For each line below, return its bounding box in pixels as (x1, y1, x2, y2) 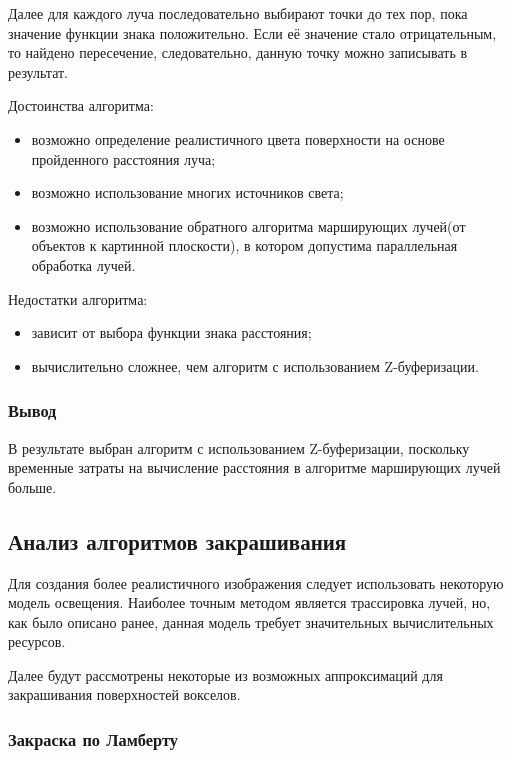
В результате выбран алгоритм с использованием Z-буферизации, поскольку (8, 437, 470, 458)
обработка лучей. (31, 254, 136, 275)
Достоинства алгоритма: (8, 95, 154, 116)
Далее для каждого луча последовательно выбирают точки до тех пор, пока (8, 3, 468, 23)
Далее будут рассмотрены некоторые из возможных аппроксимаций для (8, 664, 443, 685)
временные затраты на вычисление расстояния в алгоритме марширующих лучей (8, 457, 501, 478)
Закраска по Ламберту (8, 727, 178, 751)
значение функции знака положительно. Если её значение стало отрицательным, (8, 22, 497, 43)
